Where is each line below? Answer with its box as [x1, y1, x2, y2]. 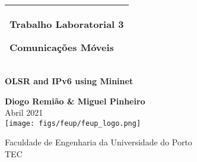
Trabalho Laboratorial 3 [9, 17, 124, 31]
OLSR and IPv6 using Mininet [5, 75, 134, 87]
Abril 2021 [5, 106, 43, 119]
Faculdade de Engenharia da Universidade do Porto [5, 136, 192, 148]
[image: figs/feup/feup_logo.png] [5, 119, 141, 128]
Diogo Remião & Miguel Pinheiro [5, 94, 145, 107]
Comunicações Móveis [9, 40, 114, 54]
